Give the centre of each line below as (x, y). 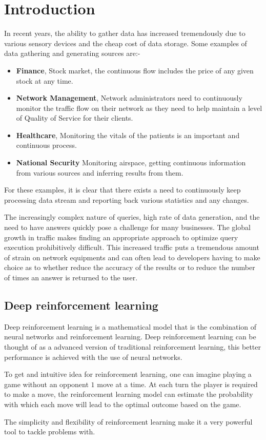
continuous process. (46, 145)
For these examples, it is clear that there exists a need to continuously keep (122, 190)
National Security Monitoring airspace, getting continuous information (131, 162)
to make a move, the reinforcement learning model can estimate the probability (129, 394)
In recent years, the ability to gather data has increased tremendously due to (125, 33)
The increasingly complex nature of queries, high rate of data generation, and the (132, 217)
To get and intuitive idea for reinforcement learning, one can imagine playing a (128, 374)
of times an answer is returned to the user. (71, 277)
